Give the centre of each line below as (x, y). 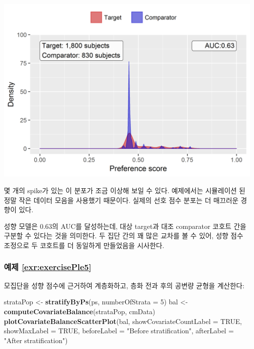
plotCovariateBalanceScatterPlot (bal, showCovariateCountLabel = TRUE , (123, 321)
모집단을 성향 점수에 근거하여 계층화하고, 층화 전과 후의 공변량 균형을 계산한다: (124, 285)
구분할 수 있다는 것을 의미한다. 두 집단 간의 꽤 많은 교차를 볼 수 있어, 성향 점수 (124, 236)
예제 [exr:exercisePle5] (48, 267)
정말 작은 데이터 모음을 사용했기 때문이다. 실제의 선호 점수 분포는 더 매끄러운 (121, 200)
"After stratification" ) (36, 340)
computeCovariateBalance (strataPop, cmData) (80, 311)
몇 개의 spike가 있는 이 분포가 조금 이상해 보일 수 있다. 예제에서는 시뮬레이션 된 (125, 190)
